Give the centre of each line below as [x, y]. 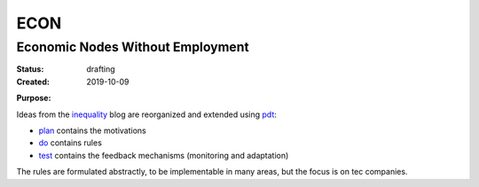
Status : [30, 69]
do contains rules [70, 143]
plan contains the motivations [92, 130]
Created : [33, 82]
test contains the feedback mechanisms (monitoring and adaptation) [164, 155]
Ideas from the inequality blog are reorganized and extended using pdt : [146, 114]
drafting [101, 69]
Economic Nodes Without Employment [133, 47]
